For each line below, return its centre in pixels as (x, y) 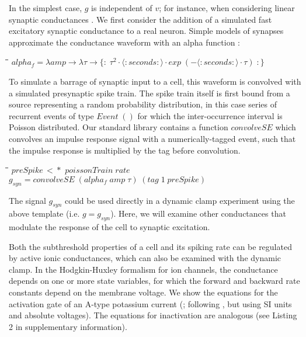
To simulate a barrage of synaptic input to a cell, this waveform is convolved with (155, 81)
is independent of (122, 8)
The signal (27, 200)
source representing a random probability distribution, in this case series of (143, 104)
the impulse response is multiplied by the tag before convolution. (125, 150)
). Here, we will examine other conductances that (198, 213)
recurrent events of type (51, 115)
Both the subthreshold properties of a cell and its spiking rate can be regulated (150, 246)
